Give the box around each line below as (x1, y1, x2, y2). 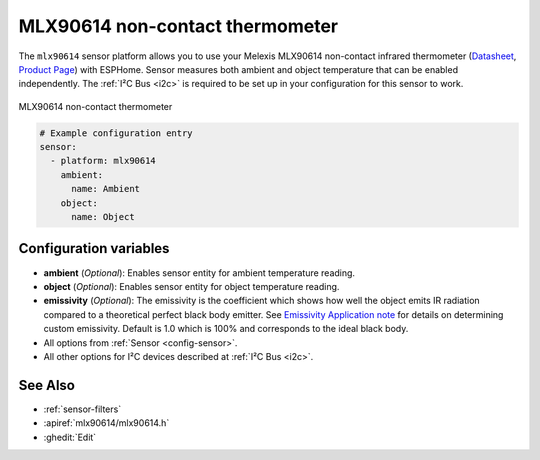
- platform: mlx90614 (50, 155, 157, 167)
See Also (18, 376, 75, 394)
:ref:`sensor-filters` (43, 403, 122, 415)
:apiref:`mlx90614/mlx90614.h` (43, 417, 170, 429)
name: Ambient (71, 183, 140, 195)
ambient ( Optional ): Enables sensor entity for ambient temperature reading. (43, 266, 355, 279)
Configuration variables (18, 240, 170, 257)
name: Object (71, 211, 135, 223)
